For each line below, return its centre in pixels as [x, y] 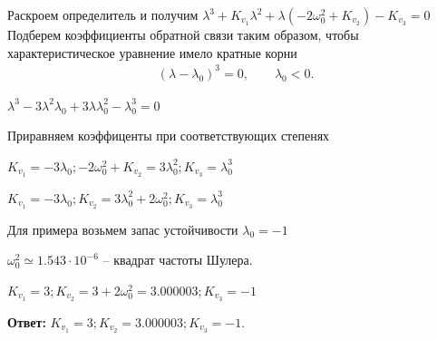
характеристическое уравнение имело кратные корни [152, 52]
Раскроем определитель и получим [103, 15]
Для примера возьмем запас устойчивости [123, 229]
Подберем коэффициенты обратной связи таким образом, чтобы [183, 34]
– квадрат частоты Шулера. [178, 260]
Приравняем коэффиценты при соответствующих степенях [169, 136]
